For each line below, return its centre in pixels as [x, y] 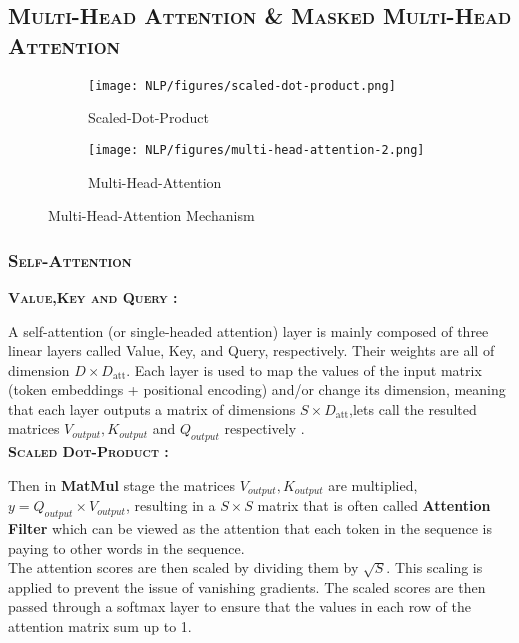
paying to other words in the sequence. [126, 547]
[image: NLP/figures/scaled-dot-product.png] [242, 85]
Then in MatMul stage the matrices [122, 484]
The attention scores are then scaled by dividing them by [183, 567]
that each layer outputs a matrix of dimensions [152, 408]
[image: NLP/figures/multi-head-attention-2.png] [256, 149]
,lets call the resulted [413, 408]
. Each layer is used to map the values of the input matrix [304, 369]
